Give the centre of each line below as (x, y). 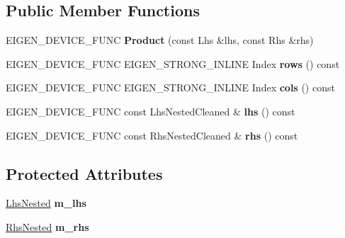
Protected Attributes (84, 173)
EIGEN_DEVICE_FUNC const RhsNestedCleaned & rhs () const (152, 135)
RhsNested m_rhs (47, 226)
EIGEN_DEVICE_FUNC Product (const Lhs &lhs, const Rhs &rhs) (160, 40)
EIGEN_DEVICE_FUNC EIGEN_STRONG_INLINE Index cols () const (170, 87)
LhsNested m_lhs (46, 203)
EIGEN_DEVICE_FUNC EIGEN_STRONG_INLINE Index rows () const (173, 63)
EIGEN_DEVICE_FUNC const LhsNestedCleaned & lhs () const (151, 111)
